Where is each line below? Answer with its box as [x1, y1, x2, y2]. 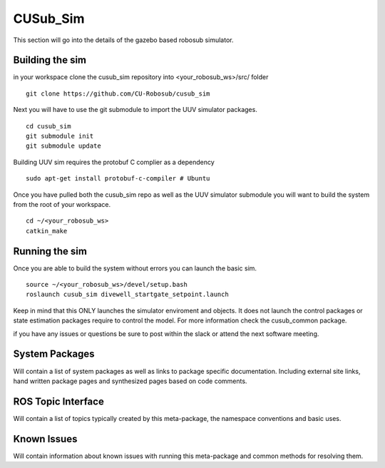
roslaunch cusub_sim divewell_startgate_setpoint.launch [26, 290, 230, 299]
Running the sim [13, 245, 87, 257]
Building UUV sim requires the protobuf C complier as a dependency [13, 158, 215, 166]
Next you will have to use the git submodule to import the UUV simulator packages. [13, 106, 258, 114]
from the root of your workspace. [13, 200, 111, 208]
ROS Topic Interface [13, 395, 105, 407]
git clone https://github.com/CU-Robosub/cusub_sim [26, 89, 210, 98]
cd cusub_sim [26, 122, 71, 130]
